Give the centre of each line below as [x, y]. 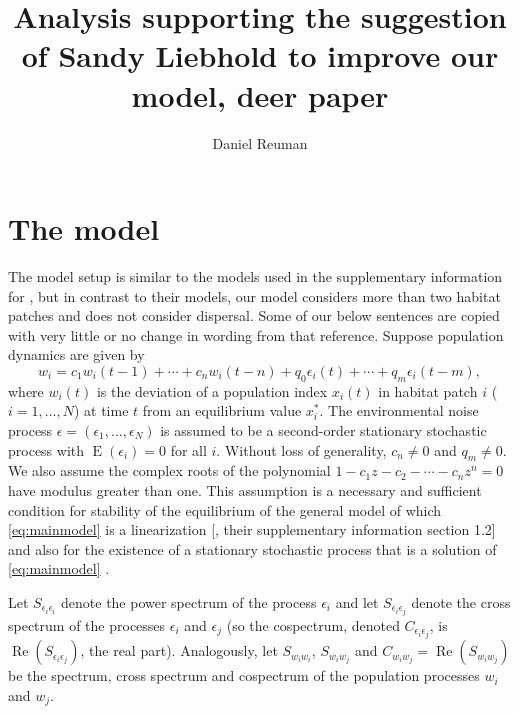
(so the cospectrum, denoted [313, 625]
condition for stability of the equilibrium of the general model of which [225, 509]
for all [188, 449]
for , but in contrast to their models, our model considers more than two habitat [254, 295]
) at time [101, 410]
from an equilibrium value [222, 410]
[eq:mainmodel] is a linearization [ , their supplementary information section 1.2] [252, 529]
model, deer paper [260, 94]
